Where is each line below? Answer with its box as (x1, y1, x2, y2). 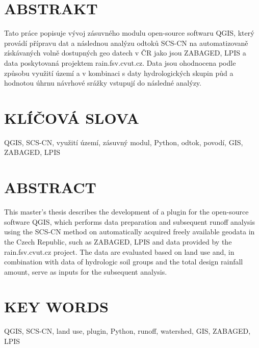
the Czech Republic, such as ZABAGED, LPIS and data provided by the (4, 236, 232, 247)
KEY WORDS (4, 296, 109, 317)
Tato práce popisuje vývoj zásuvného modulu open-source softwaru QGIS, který (4, 28, 254, 38)
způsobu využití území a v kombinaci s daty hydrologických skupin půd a (4, 67, 234, 78)
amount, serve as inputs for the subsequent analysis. (4, 266, 167, 277)
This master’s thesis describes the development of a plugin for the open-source (4, 206, 249, 217)
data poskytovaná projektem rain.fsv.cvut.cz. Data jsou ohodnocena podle (4, 57, 236, 68)
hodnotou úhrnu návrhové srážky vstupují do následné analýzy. (4, 77, 201, 88)
